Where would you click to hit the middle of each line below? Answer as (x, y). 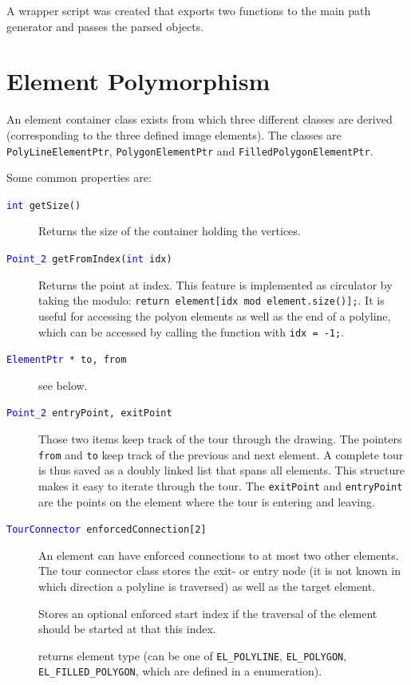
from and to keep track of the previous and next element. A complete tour (221, 454)
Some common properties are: (79, 177)
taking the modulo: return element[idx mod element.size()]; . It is (211, 300)
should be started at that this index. (127, 629)
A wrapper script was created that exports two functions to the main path (189, 10)
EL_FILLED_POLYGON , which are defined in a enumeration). (180, 671)
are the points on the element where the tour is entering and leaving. (207, 501)
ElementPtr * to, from (67, 360)
